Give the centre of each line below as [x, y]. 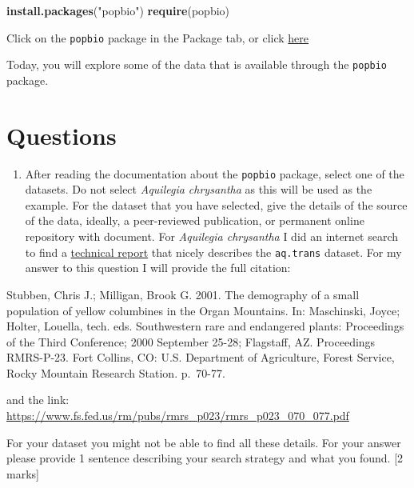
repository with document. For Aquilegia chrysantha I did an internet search [212, 236]
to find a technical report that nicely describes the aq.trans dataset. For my [213, 252]
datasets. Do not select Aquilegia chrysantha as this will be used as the [199, 189]
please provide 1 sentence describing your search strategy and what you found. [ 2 [205, 458]
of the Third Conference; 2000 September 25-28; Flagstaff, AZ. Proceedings [191, 341]
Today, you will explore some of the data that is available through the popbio [197, 64]
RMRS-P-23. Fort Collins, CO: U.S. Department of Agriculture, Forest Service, [201, 357]
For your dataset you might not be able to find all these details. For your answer [204, 442]
